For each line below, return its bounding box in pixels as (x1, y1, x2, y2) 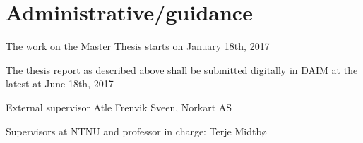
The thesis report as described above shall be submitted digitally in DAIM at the (6, 62, 358, 77)
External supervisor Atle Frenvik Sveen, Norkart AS (6, 99, 232, 114)
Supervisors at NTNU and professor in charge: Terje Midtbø (6, 123, 267, 138)
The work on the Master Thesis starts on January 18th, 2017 (6, 39, 270, 54)
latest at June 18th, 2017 (6, 76, 114, 91)
